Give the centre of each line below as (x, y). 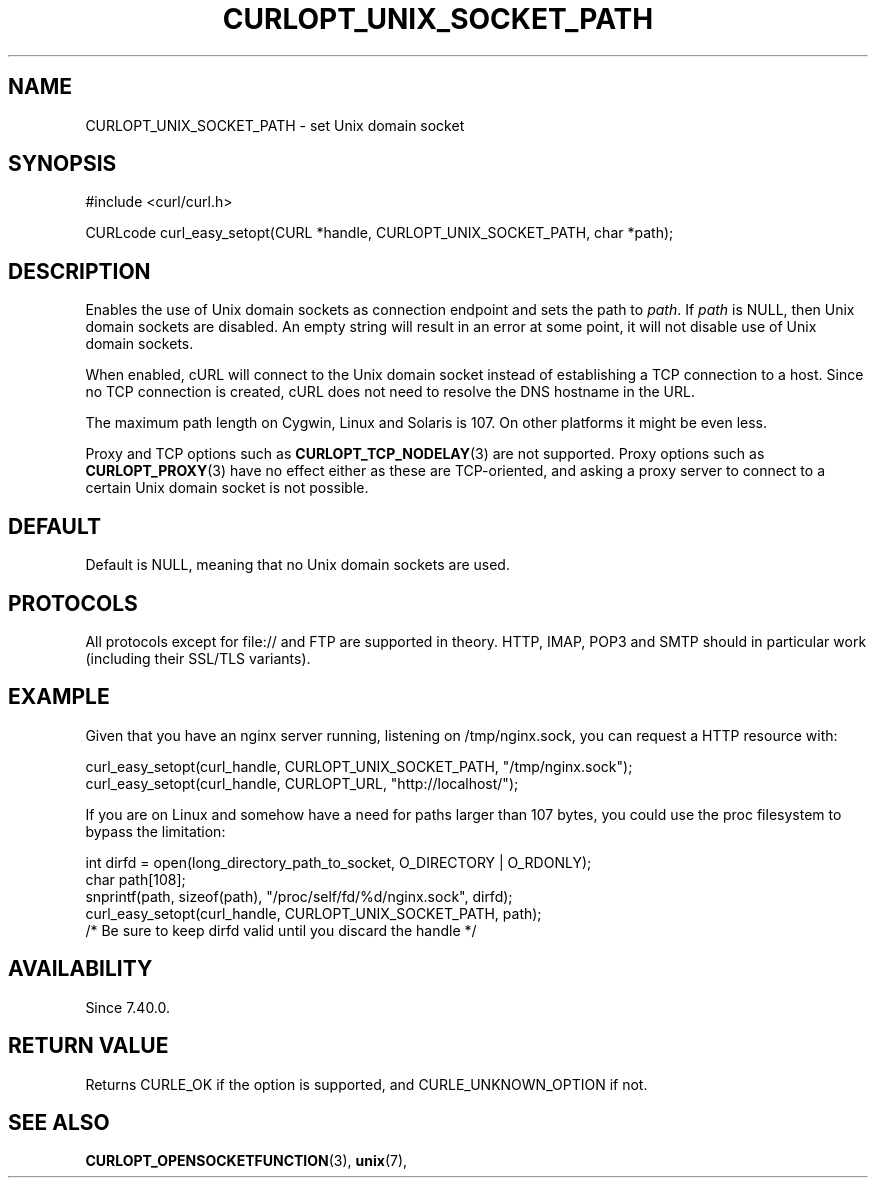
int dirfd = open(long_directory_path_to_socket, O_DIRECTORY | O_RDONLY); (338, 862)
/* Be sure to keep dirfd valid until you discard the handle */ (281, 930)
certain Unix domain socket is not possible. (227, 488)
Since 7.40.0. (128, 1007)
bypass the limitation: (155, 831)
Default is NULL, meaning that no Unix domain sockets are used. (297, 565)
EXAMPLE (59, 697)
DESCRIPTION (79, 271)
